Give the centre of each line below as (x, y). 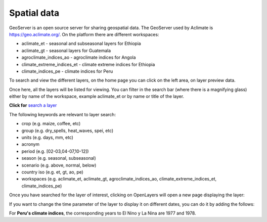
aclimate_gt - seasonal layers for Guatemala (66, 50)
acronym (30, 144)
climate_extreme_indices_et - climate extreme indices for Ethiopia (88, 64)
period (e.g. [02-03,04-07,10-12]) (55, 151)
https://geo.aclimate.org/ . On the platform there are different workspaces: (84, 34)
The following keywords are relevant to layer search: (63, 114)
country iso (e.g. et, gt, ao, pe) (52, 172)
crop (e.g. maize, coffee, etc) (51, 124)
